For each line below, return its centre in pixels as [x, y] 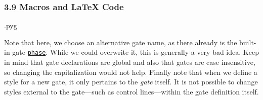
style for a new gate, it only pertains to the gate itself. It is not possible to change [131, 82]
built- [248, 42]
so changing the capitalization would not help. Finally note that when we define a [131, 72]
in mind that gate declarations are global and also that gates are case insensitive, [130, 62]
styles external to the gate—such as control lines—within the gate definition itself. [131, 91]
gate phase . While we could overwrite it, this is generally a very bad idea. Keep [136, 52]
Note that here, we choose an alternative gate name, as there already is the [121, 42]
